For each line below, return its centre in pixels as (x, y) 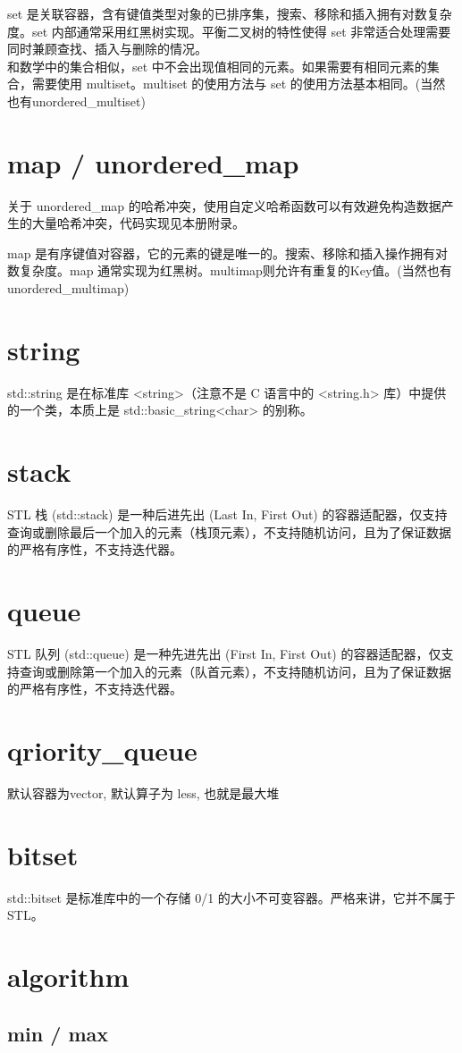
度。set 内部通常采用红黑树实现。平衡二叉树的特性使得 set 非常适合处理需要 (229, 31)
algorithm (68, 976)
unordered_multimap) (68, 288)
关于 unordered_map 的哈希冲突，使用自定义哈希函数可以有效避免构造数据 (224, 205)
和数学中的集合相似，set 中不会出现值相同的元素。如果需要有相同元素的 (217, 66)
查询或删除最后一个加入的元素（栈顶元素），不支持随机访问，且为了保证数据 (229, 531)
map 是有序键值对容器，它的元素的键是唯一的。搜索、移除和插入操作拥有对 (228, 253)
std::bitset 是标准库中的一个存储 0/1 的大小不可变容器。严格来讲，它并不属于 (231, 897)
